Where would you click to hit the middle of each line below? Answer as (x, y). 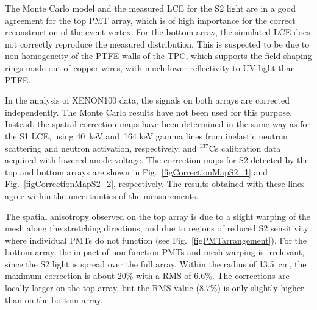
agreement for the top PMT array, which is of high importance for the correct (150, 20)
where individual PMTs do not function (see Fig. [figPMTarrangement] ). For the (156, 240)
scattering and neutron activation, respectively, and (101, 148)
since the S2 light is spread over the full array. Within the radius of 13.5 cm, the (156, 263)
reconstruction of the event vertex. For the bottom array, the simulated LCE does (158, 32)
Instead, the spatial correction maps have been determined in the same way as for (158, 124)
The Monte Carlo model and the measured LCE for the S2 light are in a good (151, 8)
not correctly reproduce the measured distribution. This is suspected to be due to (157, 44)
